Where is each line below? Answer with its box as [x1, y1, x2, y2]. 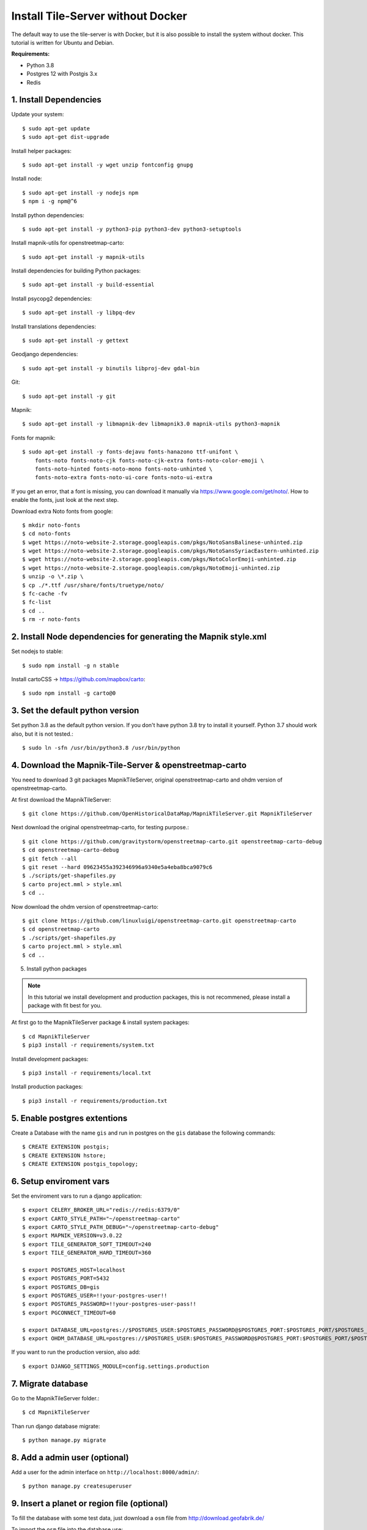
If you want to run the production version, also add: [11, 1348, 141, 1356]
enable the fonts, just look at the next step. [11, 496, 119, 504]
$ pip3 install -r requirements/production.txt [22, 1097, 168, 1104]
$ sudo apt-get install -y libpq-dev [22, 309, 136, 316]
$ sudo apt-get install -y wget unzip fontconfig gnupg [22, 161, 193, 168]
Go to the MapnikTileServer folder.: [11, 1394, 100, 1401]
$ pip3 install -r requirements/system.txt [22, 1042, 155, 1049]
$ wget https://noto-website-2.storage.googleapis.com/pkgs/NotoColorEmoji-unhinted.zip [22, 556, 297, 563]
